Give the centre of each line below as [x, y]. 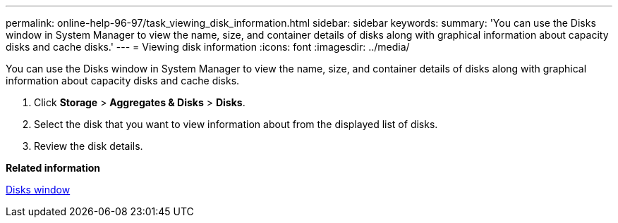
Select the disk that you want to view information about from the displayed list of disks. [236, 124]
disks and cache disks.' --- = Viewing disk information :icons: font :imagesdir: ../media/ [208, 47]
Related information [53, 168]
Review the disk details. [89, 146]
